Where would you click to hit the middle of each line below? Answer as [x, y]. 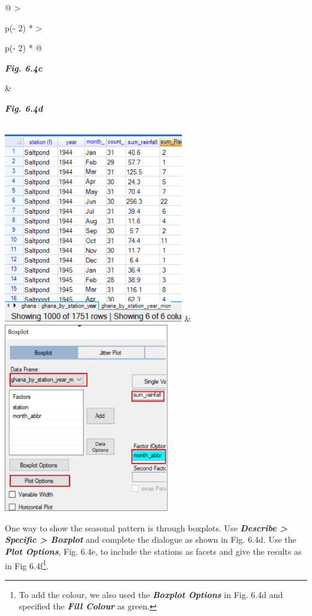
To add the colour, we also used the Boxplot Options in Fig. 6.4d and [151, 594]
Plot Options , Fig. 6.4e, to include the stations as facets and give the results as [153, 551]
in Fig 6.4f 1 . [27, 564]
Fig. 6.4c [24, 68]
